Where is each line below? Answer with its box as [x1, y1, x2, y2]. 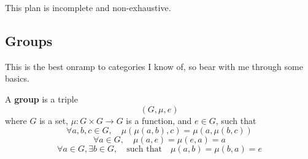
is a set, [39, 114, 68, 126]
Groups [5, 31, 53, 50]
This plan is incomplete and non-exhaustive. [5, 1, 171, 14]
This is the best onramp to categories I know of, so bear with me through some [5, 60, 303, 72]
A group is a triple [5, 92, 78, 105]
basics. [5, 72, 29, 85]
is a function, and [126, 114, 192, 126]
